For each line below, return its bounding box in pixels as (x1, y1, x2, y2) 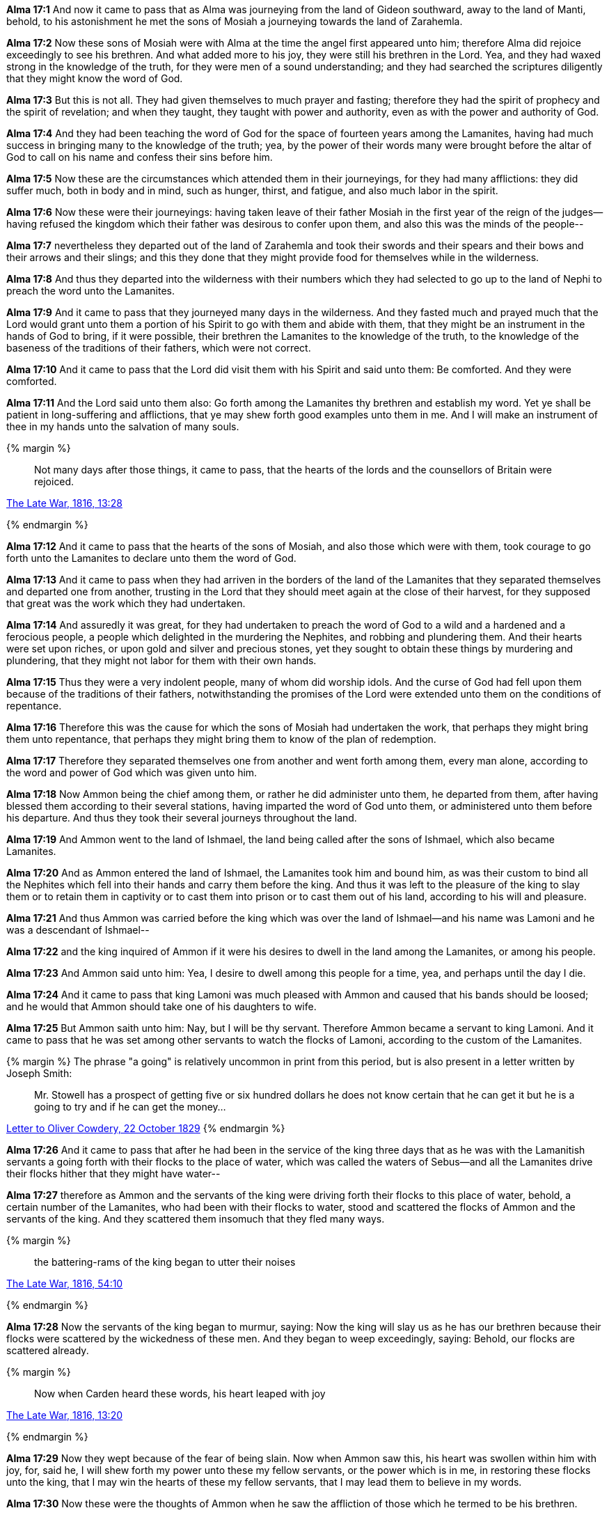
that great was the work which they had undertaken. (6, 597, 246, 609)
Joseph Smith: (6, 1067, 72, 1079)
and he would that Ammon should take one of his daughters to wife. (6, 1000, 317, 1012)
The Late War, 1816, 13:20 (6, 1409, 123, 1421)
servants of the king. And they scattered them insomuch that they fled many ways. (6, 1213, 385, 1225)
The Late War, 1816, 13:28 (6, 497, 122, 509)
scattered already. (6, 1344, 89, 1356)
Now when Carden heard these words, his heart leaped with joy (34, 1388, 326, 1399)
